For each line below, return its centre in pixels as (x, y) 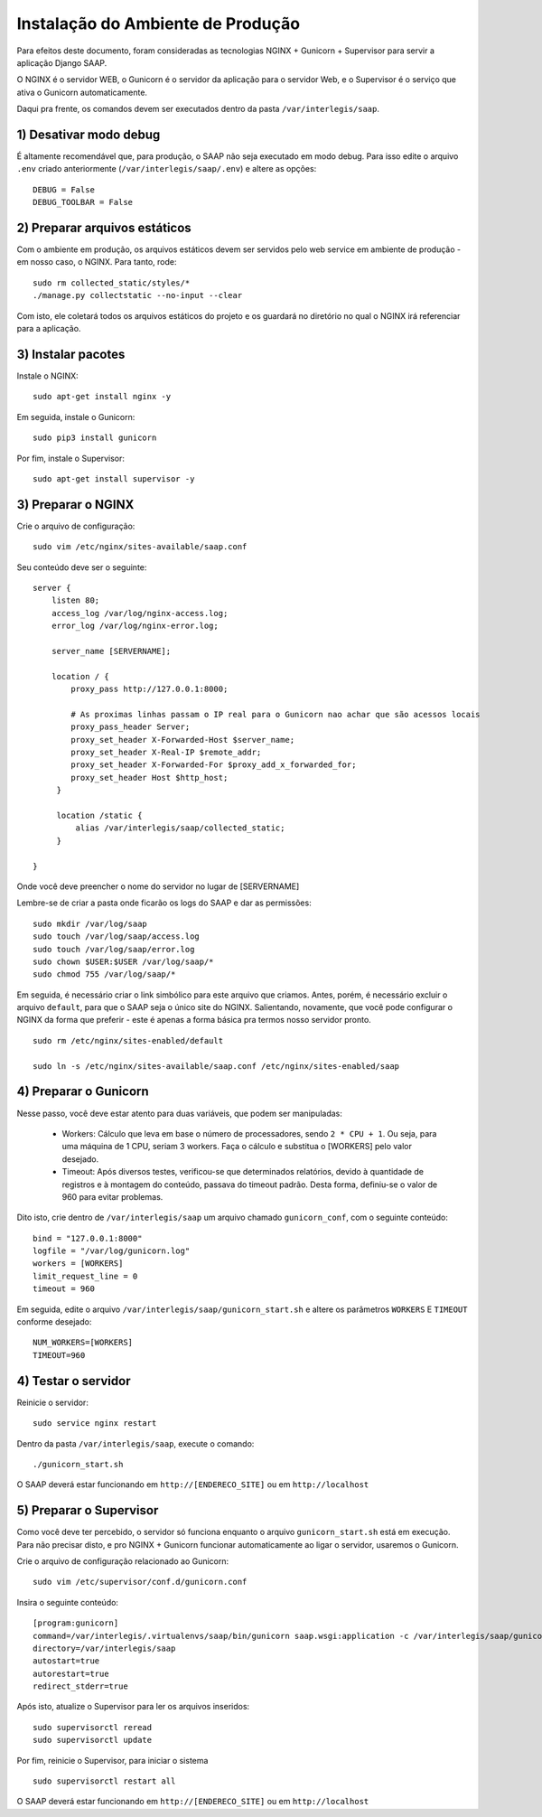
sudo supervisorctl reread (93, 1727)
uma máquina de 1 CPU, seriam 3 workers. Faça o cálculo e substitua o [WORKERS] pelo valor (237, 1147)
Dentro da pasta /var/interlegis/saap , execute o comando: (135, 1443)
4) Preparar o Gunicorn (83, 1092)
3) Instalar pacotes (71, 354)
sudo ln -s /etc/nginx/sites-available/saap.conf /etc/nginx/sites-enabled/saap (216, 1066)
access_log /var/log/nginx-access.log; (140, 613)
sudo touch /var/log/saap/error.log (114, 949)
